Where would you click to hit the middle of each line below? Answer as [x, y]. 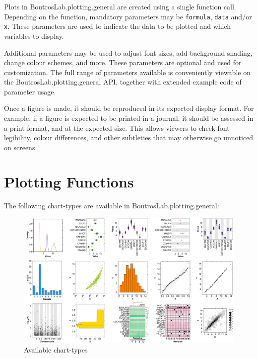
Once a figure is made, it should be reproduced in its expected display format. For [129, 108]
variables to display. [34, 36]
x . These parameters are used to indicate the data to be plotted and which [118, 26]
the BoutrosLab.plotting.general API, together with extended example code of [123, 82]
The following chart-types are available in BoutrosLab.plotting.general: [112, 205]
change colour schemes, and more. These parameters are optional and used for [123, 62]
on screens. [21, 147]
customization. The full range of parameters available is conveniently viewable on [127, 72]
